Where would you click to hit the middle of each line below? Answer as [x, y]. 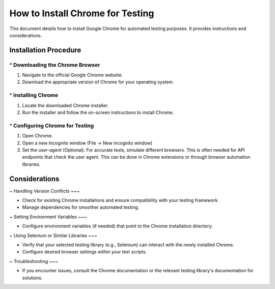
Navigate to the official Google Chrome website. [73, 75]
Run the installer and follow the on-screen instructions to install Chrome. [98, 112]
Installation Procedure [45, 50]
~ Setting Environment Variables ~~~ [48, 217]
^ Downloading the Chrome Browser [55, 65]
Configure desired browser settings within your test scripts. [85, 252]
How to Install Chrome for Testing [82, 13]
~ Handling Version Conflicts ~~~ [45, 191]
